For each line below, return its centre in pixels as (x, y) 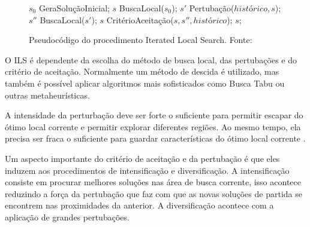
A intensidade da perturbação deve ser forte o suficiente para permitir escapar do (154, 115)
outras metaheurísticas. (47, 95)
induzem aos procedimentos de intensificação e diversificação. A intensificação (147, 170)
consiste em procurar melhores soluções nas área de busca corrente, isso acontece (153, 182)
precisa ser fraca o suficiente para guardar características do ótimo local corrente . (155, 138)
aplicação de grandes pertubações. (67, 217)
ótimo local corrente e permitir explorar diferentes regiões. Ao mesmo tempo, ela (153, 126)
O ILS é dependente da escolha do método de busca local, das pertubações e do (151, 59)
